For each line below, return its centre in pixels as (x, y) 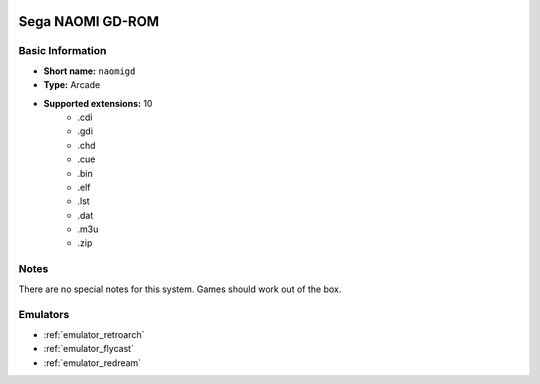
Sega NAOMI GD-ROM (89, 21)
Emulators (44, 315)
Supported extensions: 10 (98, 103)
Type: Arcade (72, 85)
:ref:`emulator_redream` (92, 362)
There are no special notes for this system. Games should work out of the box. (180, 289)
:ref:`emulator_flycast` (89, 349)
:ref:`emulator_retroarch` (94, 334)
